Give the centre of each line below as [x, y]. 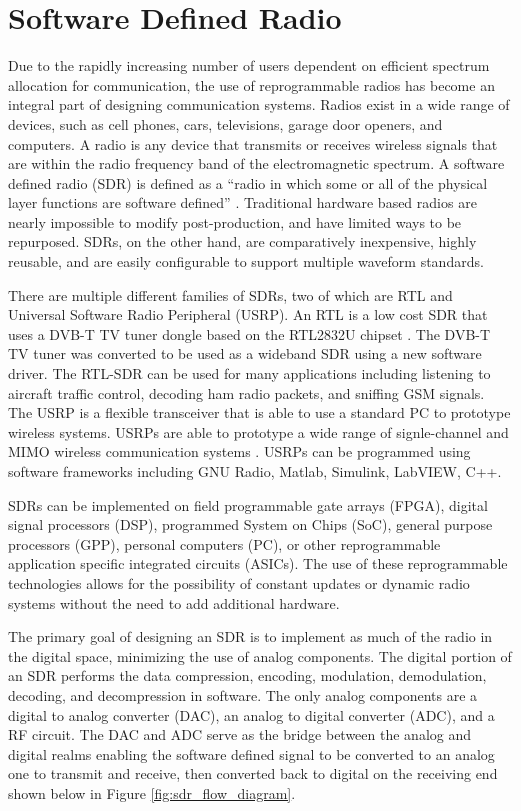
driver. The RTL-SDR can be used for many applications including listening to [249, 373]
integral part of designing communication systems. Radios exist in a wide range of [259, 104]
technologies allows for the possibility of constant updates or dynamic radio [239, 582]
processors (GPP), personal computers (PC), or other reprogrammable [224, 543]
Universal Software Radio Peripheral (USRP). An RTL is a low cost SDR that [248, 314]
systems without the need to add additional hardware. [174, 602]
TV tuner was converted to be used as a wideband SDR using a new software [245, 353]
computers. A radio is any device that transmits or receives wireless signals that [253, 143]
